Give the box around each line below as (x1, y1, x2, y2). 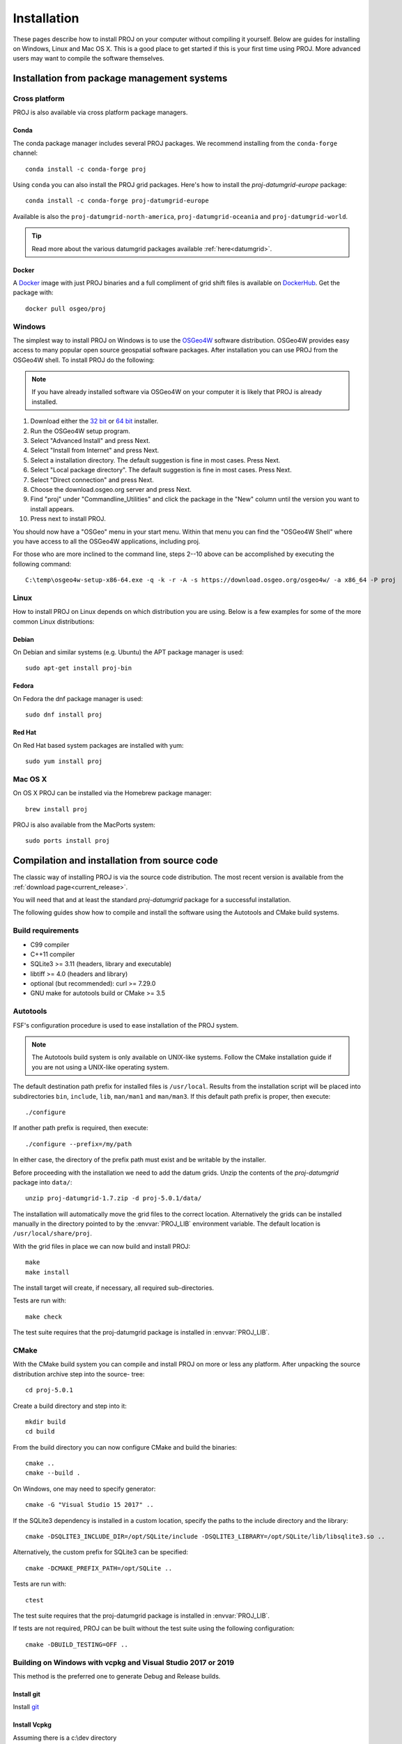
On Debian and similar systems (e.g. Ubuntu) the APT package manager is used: (13, 648, 244, 656)
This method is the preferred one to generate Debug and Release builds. (13, 1671, 221, 1681)
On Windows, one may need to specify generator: (13, 1484, 156, 1493)
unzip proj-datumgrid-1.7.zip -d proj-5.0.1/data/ (25, 1194, 202, 1203)
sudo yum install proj (25, 758, 103, 765)
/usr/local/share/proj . (13, 1229, 93, 1238)
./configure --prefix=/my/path (25, 1140, 132, 1148)
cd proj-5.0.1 (25, 1386, 73, 1395)
